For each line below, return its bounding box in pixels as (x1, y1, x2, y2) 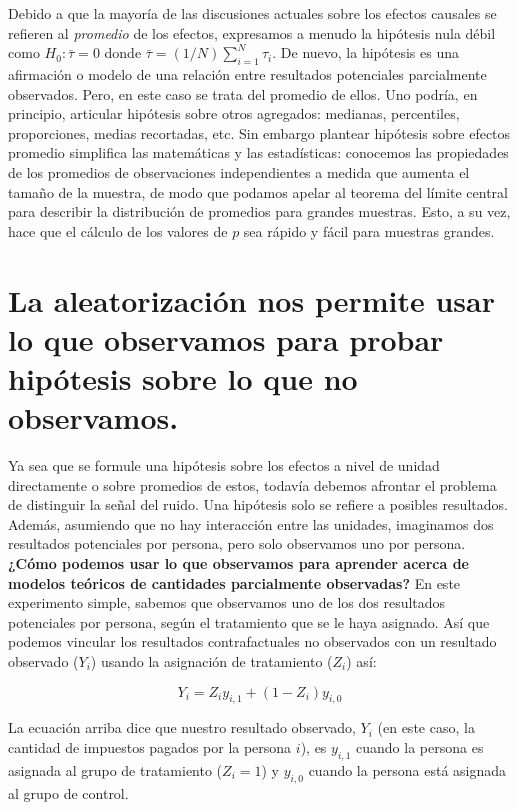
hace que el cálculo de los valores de (8, 220, 228, 241)
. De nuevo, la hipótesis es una (272, 42, 459, 63)
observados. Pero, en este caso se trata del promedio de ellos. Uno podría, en (8, 83, 478, 104)
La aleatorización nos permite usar (8, 279, 496, 320)
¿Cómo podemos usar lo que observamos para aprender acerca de (8, 552, 469, 573)
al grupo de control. (8, 782, 129, 803)
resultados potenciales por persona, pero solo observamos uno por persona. (8, 533, 466, 554)
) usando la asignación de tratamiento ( (90, 650, 333, 671)
